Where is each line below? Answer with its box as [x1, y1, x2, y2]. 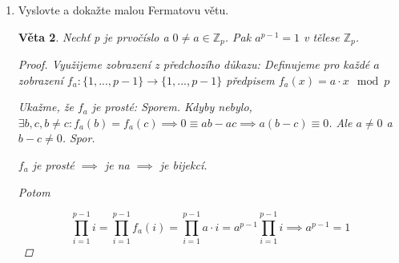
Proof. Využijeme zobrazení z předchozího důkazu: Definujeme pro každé [18, 56, 370, 73]
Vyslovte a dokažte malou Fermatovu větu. [18, 2, 229, 18]
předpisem [226, 71, 275, 88]
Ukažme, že [18, 98, 74, 115]
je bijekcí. [159, 157, 208, 173]
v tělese [303, 28, 340, 45]
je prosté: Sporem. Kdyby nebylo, [91, 98, 252, 115]
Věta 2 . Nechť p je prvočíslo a [18, 28, 169, 45]
